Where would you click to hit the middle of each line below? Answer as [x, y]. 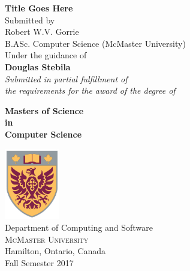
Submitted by [30, 20]
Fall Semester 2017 [39, 262]
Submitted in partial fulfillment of [66, 78]
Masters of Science [44, 110]
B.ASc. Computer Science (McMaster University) [95, 43]
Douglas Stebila [38, 66]
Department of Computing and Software [79, 227]
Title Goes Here [39, 8]
